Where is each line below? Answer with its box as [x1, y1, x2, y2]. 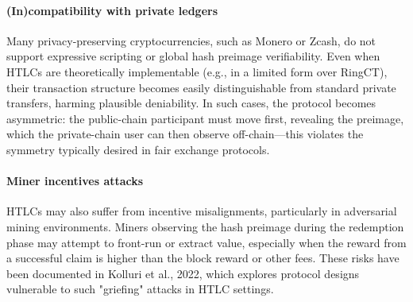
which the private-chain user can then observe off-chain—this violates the [6, 126, 364, 142]
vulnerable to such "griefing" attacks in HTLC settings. [6, 281, 274, 297]
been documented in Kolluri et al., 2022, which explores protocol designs [6, 265, 360, 281]
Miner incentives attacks [6, 172, 144, 189]
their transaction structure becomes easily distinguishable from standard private [6, 79, 396, 95]
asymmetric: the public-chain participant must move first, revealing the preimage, [6, 110, 404, 126]
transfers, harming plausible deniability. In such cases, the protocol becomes [6, 95, 376, 111]
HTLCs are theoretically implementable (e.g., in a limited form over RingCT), [6, 63, 388, 79]
